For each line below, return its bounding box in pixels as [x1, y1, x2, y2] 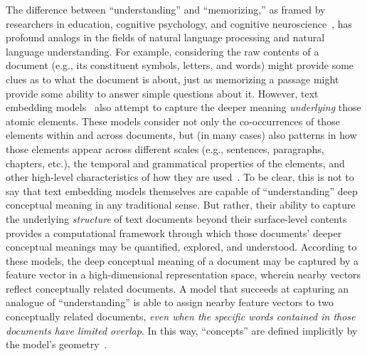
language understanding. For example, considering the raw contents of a [6, 43, 319, 58]
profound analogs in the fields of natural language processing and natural [6, 30, 325, 45]
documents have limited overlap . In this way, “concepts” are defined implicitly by [6, 323, 358, 337]
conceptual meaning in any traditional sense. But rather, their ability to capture [6, 197, 356, 212]
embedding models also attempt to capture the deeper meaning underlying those [6, 100, 361, 115]
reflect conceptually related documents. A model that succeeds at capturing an [6, 281, 349, 295]
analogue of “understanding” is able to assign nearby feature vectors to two [6, 295, 334, 310]
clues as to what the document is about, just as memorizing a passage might [6, 71, 339, 86]
